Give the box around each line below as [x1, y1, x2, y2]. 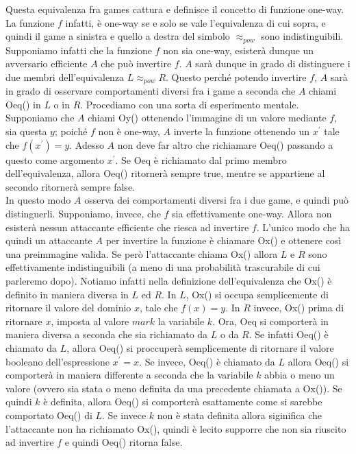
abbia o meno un [264, 368, 335, 382]
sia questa [5, 124, 47, 139]
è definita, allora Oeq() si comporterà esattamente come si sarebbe [43, 394, 322, 409]
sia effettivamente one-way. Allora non [172, 206, 332, 221]
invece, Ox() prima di [253, 300, 344, 315]
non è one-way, [98, 124, 160, 139]
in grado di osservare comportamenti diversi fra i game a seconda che [5, 84, 296, 98]
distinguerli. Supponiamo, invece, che [5, 206, 161, 221]
